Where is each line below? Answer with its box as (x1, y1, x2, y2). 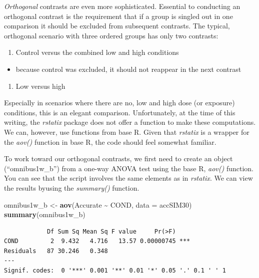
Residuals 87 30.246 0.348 (4, 247, 108, 255)
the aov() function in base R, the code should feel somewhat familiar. (4, 136, 216, 147)
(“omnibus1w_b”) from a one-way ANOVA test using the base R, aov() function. (4, 163, 254, 173)
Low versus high (15, 80, 65, 91)
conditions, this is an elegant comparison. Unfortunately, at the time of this (4, 107, 235, 117)
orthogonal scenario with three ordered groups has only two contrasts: (4, 30, 218, 40)
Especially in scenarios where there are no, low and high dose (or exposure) (4, 97, 235, 108)
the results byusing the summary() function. (4, 182, 139, 193)
